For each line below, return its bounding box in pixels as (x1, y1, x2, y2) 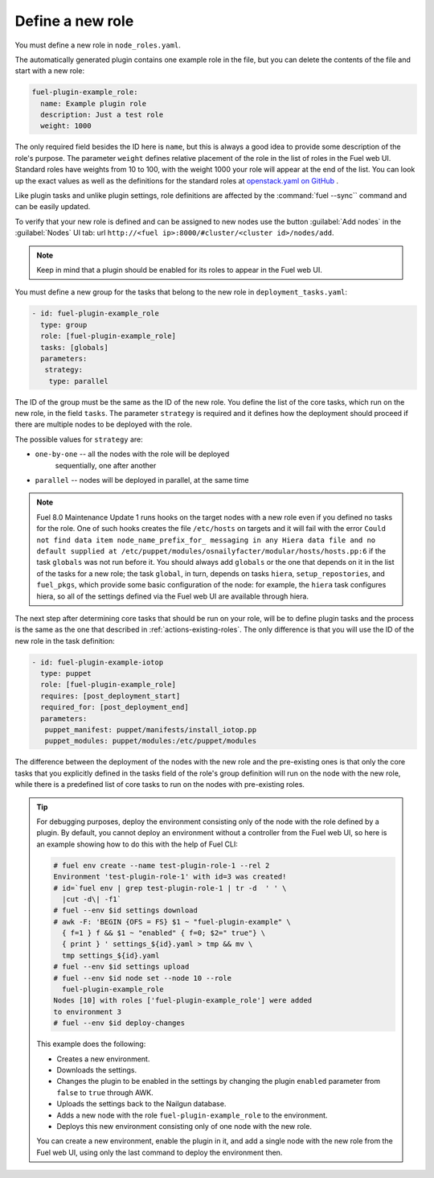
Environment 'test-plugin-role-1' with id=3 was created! (53, 872, 287, 881)
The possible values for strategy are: (14, 435, 144, 444)
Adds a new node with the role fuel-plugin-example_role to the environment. (56, 1110, 328, 1120)
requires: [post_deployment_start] (40, 691, 181, 700)
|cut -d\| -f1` (61, 894, 122, 904)
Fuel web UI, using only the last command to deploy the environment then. (36, 1147, 283, 1157)
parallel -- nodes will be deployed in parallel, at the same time (35, 476, 249, 485)
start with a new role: (14, 66, 84, 76)
